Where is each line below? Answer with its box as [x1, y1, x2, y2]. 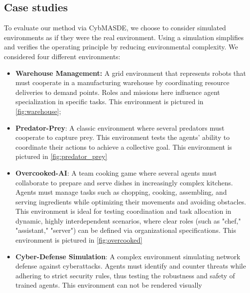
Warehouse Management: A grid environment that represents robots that [15, 68, 246, 78]
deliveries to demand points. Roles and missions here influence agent [15, 87, 220, 97]
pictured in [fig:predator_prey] [15, 151, 107, 161]
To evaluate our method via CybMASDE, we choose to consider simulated [4, 23, 226, 33]
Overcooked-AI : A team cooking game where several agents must [15, 167, 217, 178]
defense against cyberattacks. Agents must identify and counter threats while [15, 261, 246, 271]
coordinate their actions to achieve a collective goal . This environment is [15, 141, 232, 152]
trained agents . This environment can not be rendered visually [15, 280, 202, 290]
